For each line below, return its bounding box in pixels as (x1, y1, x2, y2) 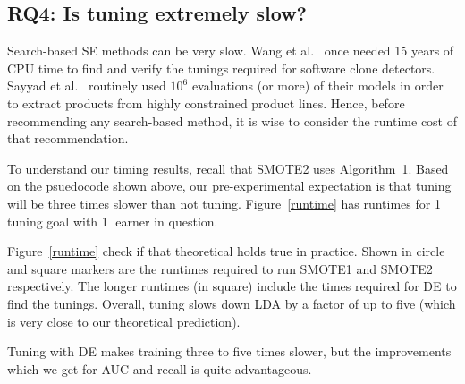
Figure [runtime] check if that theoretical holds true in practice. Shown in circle (7, 242, 445, 260)
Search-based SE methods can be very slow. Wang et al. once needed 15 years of (7, 41, 454, 60)
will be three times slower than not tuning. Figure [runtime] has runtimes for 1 (7, 193, 441, 212)
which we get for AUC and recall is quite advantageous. (7, 359, 312, 378)
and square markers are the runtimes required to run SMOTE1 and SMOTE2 (7, 259, 433, 277)
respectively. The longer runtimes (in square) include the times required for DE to (7, 277, 457, 295)
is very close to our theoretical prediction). (7, 311, 241, 330)
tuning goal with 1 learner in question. (7, 211, 218, 230)
